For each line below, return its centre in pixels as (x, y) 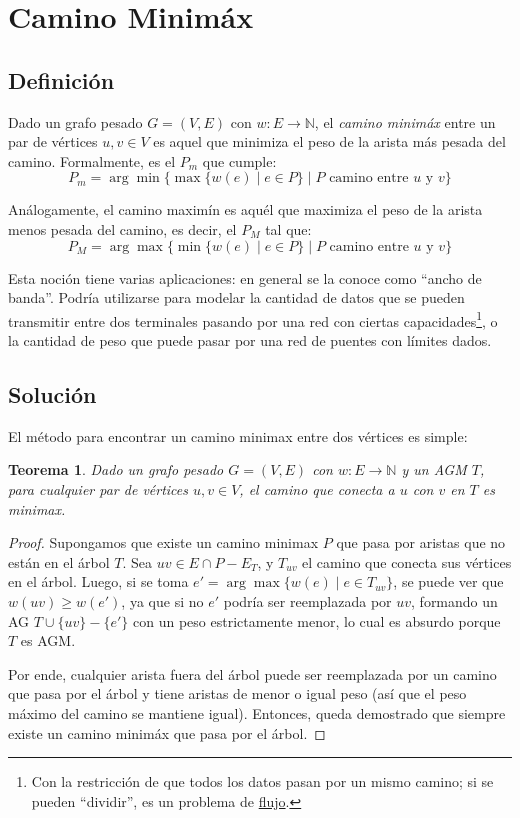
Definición (61, 79)
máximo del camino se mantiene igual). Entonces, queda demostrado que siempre (257, 712)
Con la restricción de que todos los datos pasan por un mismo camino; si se (262, 781)
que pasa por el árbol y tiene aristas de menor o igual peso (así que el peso (237, 693)
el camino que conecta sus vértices (407, 561)
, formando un (454, 600)
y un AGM (434, 469)
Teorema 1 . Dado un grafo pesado (116, 469)
